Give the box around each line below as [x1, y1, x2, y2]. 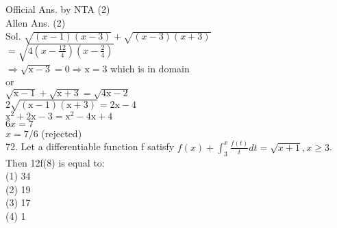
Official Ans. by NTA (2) [5, 2, 110, 16]
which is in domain [110, 61, 190, 75]
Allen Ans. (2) [5, 15, 66, 29]
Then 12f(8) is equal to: [5, 155, 105, 169]
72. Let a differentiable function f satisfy [5, 139, 175, 154]
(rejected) [41, 126, 82, 140]
